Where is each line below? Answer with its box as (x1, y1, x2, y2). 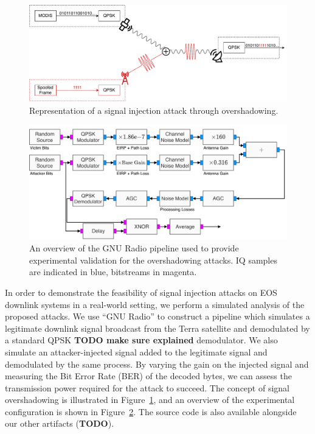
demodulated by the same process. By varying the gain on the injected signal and (5, 357, 309, 370)
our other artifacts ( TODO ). (5, 417, 114, 430)
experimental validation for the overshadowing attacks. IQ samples (29, 253, 277, 266)
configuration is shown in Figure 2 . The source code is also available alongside (5, 405, 297, 418)
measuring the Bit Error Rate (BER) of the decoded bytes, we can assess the (5, 369, 292, 382)
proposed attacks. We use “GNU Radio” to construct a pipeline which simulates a (5, 310, 310, 323)
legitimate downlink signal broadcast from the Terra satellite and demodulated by (5, 321, 310, 334)
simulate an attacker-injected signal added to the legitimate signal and (5, 345, 268, 358)
